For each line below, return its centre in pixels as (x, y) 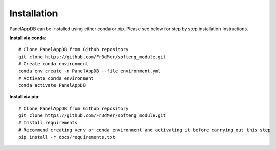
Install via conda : (28, 38)
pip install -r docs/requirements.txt (67, 137)
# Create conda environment (53, 64)
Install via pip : (24, 96)
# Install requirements (48, 123)
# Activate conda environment (56, 78)
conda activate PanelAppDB (52, 85)
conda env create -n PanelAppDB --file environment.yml (90, 71)
